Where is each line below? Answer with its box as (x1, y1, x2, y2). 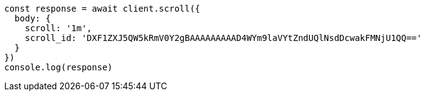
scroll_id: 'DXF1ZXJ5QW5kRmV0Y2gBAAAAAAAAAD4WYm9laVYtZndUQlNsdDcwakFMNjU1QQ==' (24, 33, 422, 43)
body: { (14, 13, 51, 23)
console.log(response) (4, 62, 113, 72)
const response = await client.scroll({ (4, 4, 201, 13)
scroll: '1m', (24, 23, 92, 33)
